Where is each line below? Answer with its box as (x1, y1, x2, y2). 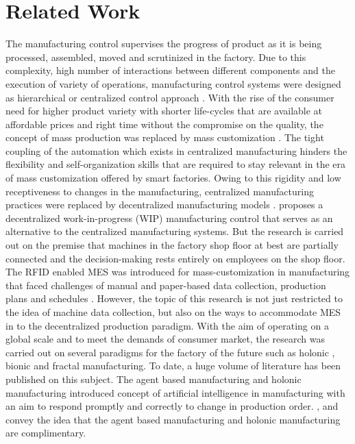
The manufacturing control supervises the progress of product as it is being (5, 36, 322, 51)
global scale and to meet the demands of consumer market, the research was (5, 332, 325, 346)
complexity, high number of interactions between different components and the (5, 63, 335, 77)
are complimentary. (5, 425, 86, 440)
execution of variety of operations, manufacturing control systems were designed (5, 76, 341, 90)
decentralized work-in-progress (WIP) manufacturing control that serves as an (5, 210, 333, 225)
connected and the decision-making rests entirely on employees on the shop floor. (5, 251, 345, 265)
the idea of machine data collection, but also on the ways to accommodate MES (5, 305, 341, 319)
